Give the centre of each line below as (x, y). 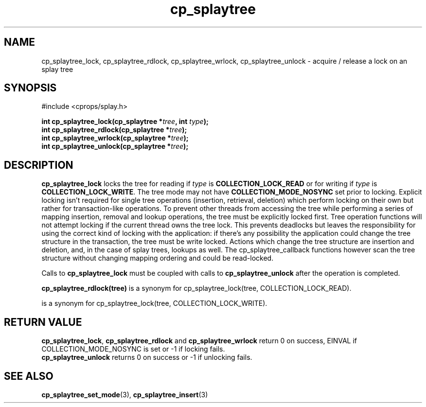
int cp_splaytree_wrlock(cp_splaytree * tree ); (115, 138)
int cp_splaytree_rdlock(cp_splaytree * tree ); (114, 130)
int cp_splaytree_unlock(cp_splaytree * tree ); (115, 146)
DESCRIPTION (39, 165)
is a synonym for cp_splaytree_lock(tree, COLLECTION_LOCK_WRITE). (154, 303)
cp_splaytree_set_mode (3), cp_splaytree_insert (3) (125, 394)
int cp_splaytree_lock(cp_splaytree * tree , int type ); (125, 122)
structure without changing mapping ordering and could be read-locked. (158, 258)
